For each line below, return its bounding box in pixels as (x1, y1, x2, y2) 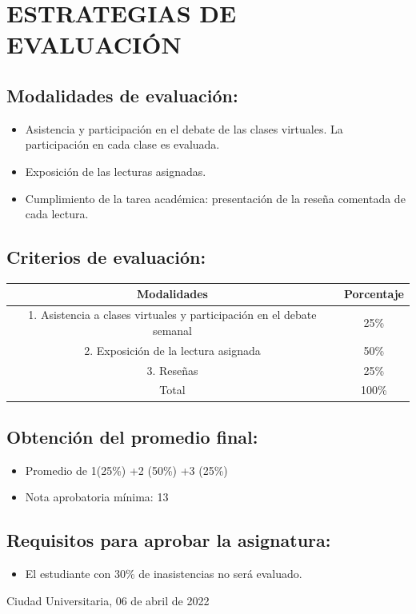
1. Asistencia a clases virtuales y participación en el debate (28, 306, 317, 323)
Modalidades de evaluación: (6, 82, 238, 107)
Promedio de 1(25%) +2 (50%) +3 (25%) (25, 461, 228, 478)
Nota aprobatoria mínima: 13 (25, 488, 169, 505)
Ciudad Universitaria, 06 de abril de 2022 (6, 592, 210, 608)
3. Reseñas (146, 361, 198, 378)
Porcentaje (343, 285, 404, 302)
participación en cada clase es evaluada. (25, 136, 220, 153)
